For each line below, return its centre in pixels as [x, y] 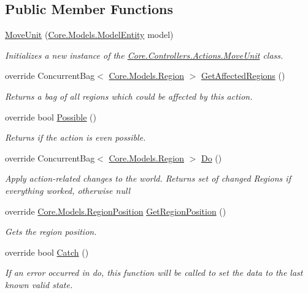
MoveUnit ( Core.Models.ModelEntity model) [89, 35]
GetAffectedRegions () [243, 76]
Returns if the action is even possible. [75, 137]
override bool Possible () [51, 117]
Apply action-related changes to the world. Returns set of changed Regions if [148, 178]
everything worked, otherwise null [68, 190]
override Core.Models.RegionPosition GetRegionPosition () [116, 211]
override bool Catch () [47, 252]
